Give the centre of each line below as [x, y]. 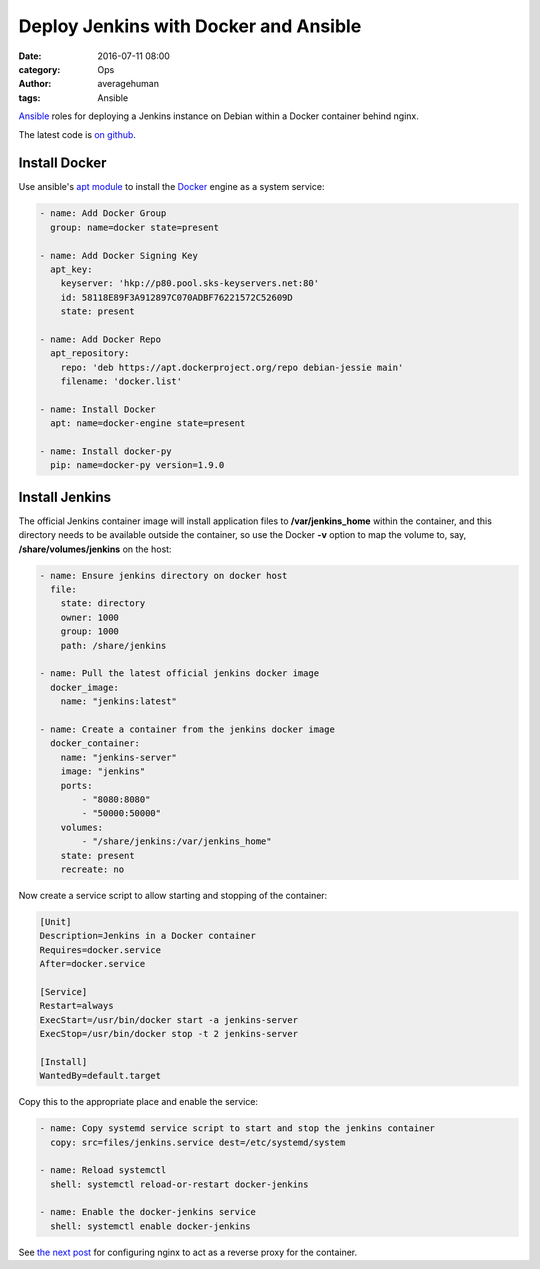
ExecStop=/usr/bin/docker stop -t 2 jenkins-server [169, 1033]
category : [39, 69]
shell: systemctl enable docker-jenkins [150, 1226]
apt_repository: [90, 353]
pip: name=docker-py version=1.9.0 [137, 465]
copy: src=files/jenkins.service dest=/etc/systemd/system [198, 1142]
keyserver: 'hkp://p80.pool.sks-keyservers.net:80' [190, 283]
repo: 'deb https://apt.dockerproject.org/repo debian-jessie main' [232, 367]
